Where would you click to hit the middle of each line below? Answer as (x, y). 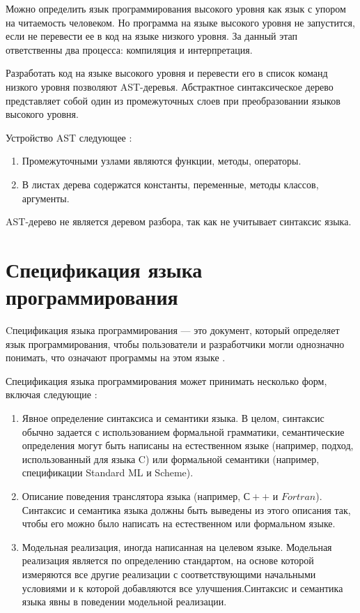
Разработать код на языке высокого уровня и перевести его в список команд (167, 73)
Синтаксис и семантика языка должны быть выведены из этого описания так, (186, 509)
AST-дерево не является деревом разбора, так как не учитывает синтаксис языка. (179, 221)
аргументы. (46, 198)
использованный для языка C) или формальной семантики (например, (171, 459)
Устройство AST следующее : (69, 137)
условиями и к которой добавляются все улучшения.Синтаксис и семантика (182, 588)
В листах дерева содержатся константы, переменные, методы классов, (170, 184)
